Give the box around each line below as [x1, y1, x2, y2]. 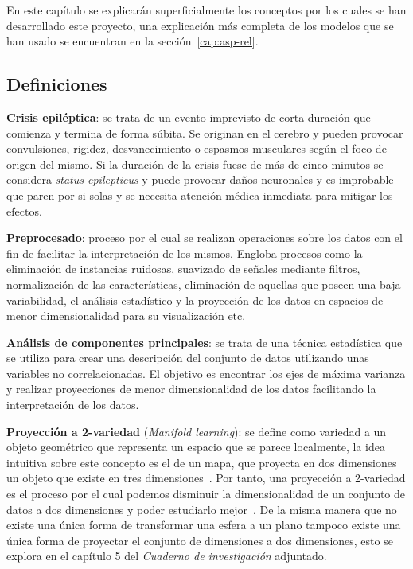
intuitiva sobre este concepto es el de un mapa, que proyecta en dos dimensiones [6, 454, 397, 470]
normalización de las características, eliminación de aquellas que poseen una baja [6, 275, 401, 292]
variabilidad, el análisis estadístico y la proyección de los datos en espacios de [6, 291, 384, 308]
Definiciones [6, 72, 107, 96]
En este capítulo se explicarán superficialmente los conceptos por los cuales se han [6, 2, 407, 18]
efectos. [6, 202, 42, 219]
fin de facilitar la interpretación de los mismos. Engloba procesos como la [6, 244, 363, 261]
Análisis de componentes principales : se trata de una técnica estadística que [6, 333, 403, 350]
